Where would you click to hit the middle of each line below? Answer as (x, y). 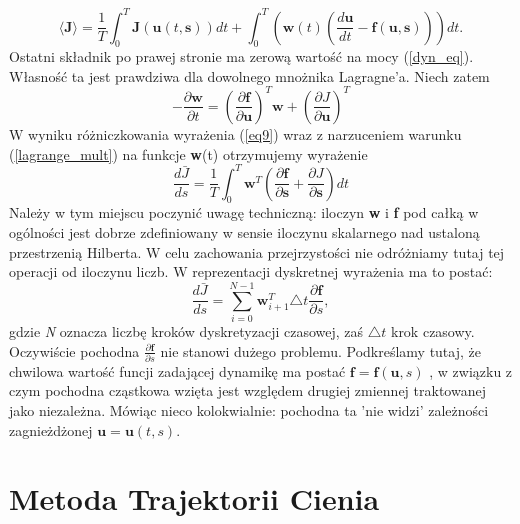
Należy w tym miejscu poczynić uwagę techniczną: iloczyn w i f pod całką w (244, 212)
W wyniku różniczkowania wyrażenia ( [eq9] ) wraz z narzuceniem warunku (235, 133)
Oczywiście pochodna (74, 350)
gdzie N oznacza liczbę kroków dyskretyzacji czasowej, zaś (186, 330)
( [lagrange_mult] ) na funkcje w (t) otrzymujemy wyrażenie (188, 153)
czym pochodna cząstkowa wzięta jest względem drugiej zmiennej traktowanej (247, 390)
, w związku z (471, 370)
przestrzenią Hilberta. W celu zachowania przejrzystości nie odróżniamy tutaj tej (257, 251)
